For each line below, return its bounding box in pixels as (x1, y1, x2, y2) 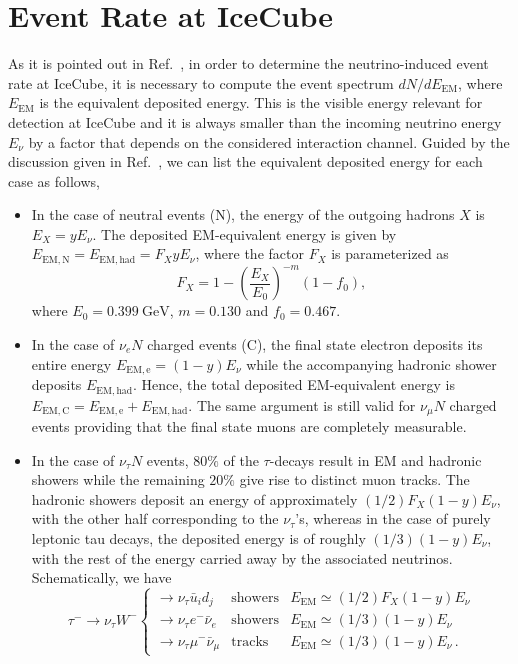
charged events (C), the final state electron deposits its (147, 334, 483, 355)
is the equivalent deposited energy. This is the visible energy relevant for (39, 92, 483, 113)
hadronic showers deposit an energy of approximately (31, 488, 358, 509)
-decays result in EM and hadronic (269, 449, 482, 470)
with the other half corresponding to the (31, 508, 279, 529)
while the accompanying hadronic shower (246, 353, 497, 374)
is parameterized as (331, 243, 449, 264)
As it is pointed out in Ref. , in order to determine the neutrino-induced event (8, 53, 489, 74)
